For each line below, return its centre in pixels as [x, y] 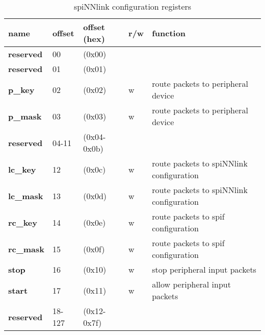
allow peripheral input [191, 284]
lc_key [22, 169]
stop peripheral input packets [204, 269]
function [169, 33]
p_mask [25, 116]
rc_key [23, 222]
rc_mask [26, 249]
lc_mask [26, 196]
